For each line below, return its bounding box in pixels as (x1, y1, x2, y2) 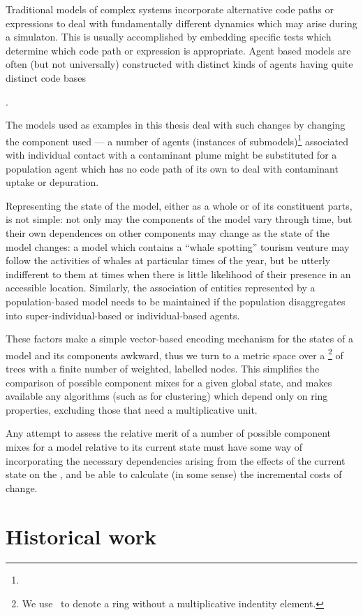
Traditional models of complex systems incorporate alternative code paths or (6, 2, 334, 16)
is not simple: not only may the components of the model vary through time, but (6, 212, 353, 226)
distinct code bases (6, 70, 86, 85)
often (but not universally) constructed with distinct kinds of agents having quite (6, 57, 353, 71)
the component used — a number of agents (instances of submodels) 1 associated (6, 131, 349, 148)
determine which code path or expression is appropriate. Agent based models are (6, 43, 351, 57)
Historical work (6, 521, 157, 550)
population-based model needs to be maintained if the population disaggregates (6, 294, 346, 308)
